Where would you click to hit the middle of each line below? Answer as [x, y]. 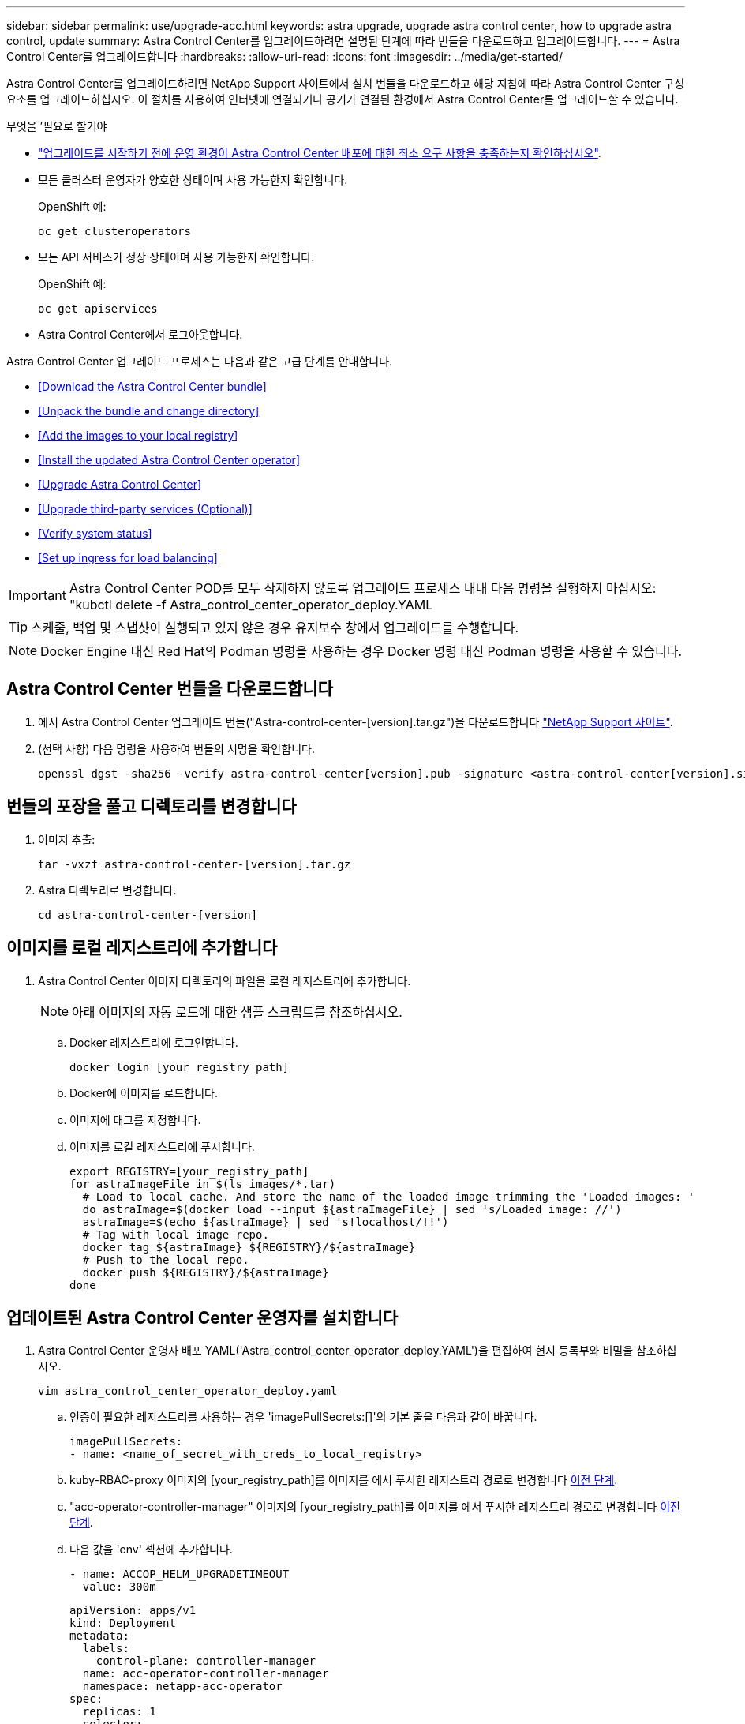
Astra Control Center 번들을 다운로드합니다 [170, 689]
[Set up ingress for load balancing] [128, 558]
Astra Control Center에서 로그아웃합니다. [140, 334]
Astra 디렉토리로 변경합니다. [107, 890]
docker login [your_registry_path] [180, 1067]
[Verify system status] [95, 533]
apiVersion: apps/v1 [133, 1611]
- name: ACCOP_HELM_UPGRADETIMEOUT [180, 1574]
